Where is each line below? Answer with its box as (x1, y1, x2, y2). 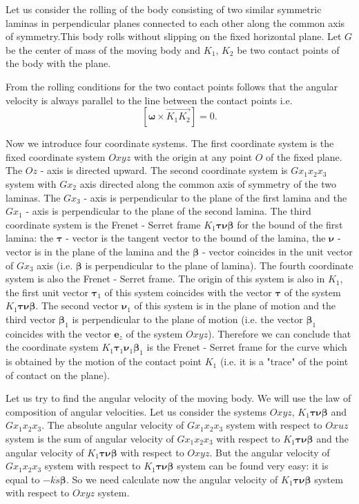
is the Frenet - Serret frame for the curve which (146, 340, 347, 354)
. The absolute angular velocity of (41, 418, 184, 432)
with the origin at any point (133, 149, 253, 164)
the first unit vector (6, 284, 88, 299)
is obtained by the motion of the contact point (6, 354, 202, 369)
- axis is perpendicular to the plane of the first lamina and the (84, 190, 347, 204)
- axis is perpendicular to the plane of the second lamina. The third (26, 204, 311, 218)
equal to (6, 472, 40, 486)
